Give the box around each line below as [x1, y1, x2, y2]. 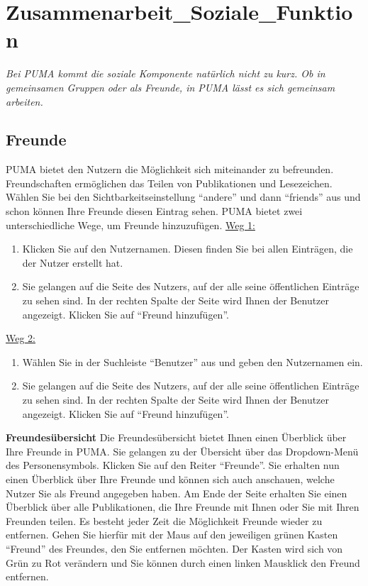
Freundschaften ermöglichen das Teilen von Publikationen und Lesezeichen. [6, 175, 333, 190]
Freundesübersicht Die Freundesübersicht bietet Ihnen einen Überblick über [6, 430, 347, 445]
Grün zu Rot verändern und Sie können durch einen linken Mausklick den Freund [6, 555, 360, 570]
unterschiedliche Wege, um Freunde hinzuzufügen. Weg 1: [6, 217, 255, 232]
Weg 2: [6, 331, 35, 345]
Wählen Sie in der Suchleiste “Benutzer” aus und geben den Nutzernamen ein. [22, 354, 363, 369]
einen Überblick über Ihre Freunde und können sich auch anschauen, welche [6, 471, 335, 486]
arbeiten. [6, 94, 43, 109]
